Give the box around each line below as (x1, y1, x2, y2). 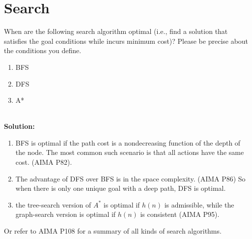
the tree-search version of (15, 199, 91, 209)
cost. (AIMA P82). (15, 157, 72, 167)
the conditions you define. (4, 45, 82, 56)
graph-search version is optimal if (15, 209, 116, 219)
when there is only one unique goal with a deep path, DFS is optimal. (15, 183, 226, 193)
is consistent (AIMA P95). (140, 209, 220, 219)
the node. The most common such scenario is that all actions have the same (15, 147, 244, 157)
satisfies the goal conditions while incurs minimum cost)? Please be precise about (4, 35, 249, 46)
